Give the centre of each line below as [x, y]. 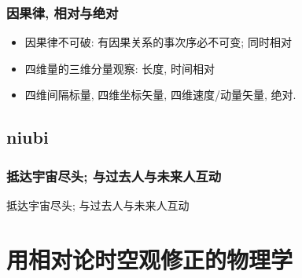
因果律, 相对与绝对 [63, 12]
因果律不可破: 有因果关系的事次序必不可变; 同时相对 [158, 42]
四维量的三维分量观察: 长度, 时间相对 [120, 68]
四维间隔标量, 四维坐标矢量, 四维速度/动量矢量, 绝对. [160, 95]
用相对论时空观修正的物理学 [150, 259]
